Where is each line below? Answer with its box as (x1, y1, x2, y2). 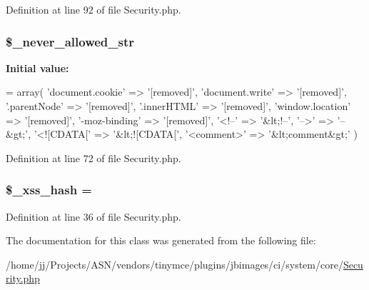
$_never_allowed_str (6, 32, 135, 50)
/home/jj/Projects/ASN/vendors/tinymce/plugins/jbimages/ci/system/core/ (6, 256, 343, 271)
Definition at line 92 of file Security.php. (6, 2, 181, 16)
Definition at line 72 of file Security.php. (6, 150, 181, 165)
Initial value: (6, 60, 69, 75)
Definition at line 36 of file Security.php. (6, 209, 181, 224)
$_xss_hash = (6, 181, 92, 199)
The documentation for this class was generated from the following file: (6, 233, 316, 248)
